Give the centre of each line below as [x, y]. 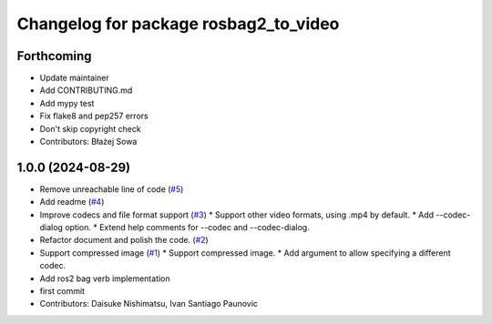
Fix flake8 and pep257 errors [94, 116]
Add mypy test [67, 103]
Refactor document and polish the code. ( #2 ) [124, 240]
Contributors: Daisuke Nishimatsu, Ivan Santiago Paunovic [149, 304]
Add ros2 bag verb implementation [105, 278]
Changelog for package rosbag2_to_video [178, 24]
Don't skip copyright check [90, 128]
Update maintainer [74, 78]
